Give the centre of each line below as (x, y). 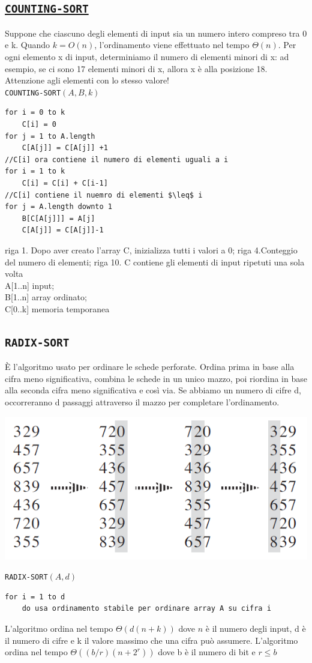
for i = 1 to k (35, 171)
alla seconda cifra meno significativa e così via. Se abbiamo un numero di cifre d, (153, 390)
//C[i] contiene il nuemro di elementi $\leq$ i (104, 195)
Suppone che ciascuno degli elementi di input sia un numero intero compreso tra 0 (156, 33)
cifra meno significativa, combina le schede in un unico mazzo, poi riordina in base (156, 378)
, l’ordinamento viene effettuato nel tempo (172, 45)
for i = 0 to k (35, 113)
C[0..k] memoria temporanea (57, 308)
